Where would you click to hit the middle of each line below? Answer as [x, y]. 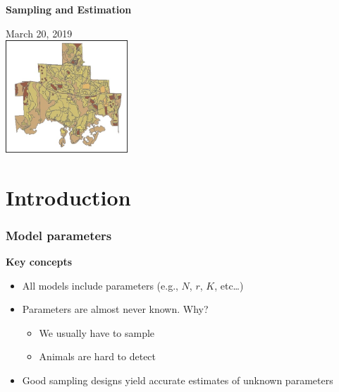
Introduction [68, 197]
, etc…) [229, 285]
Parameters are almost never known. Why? [115, 309]
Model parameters [59, 235]
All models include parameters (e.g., [100, 285]
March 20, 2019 [39, 33]
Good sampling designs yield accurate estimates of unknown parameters [178, 380]
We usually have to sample [97, 332]
